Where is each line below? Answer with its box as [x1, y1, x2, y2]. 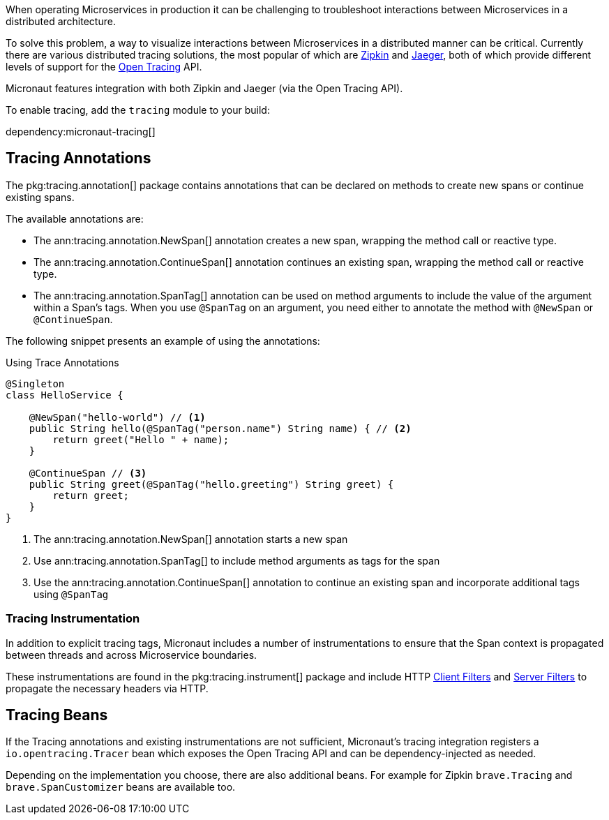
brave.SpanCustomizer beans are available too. [6, 781, 236, 793]
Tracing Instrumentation [6, 611, 140, 626]
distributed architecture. [6, 15, 116, 27]
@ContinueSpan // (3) [29, 467, 147, 479]
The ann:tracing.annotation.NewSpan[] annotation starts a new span [33, 532, 348, 545]
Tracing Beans [6, 706, 108, 724]
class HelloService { [6, 389, 123, 401]
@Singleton [6, 378, 65, 389]
